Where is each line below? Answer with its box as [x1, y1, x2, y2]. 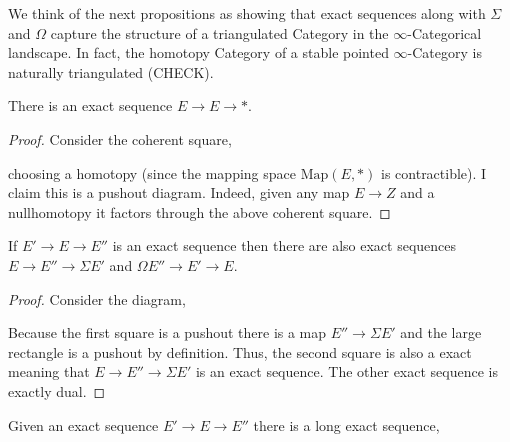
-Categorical [407, 22, 482, 43]
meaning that [8, 361, 90, 382]
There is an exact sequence [8, 95, 173, 116]
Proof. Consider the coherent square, [8, 128, 232, 149]
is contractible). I [381, 162, 487, 183]
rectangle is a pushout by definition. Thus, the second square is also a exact [8, 341, 472, 362]
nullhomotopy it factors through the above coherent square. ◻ [8, 201, 391, 222]
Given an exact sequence [8, 414, 159, 435]
